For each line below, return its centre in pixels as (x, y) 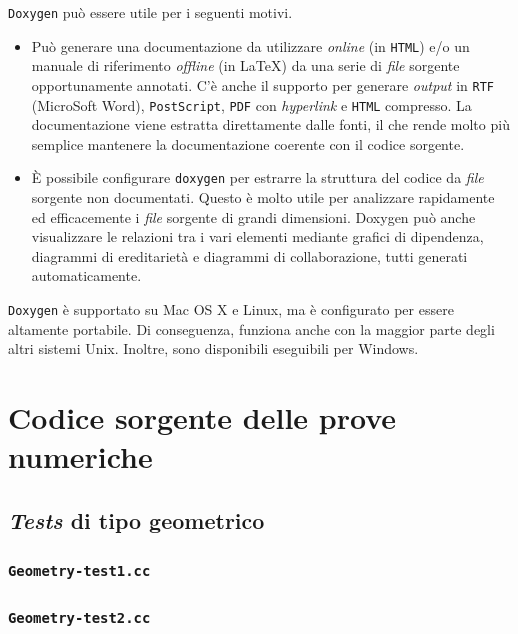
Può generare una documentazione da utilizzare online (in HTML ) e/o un (250, 45)
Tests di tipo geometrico (136, 519)
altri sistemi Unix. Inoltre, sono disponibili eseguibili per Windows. (213, 348)
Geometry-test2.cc (79, 617)
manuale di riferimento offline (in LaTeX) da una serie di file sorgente (245, 65)
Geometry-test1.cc (79, 571)
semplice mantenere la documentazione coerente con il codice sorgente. (248, 143)
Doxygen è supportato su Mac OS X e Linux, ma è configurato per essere (231, 309)
